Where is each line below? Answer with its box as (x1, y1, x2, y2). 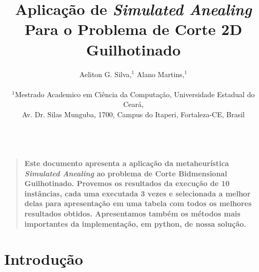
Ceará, (123, 99, 144, 110)
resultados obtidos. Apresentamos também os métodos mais (24, 208, 241, 219)
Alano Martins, (136, 68, 185, 79)
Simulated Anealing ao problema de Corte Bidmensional (24, 168, 227, 178)
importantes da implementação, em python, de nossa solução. (24, 218, 246, 229)
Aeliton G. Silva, (79, 68, 132, 79)
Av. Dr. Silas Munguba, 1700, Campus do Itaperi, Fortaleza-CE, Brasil (22, 108, 245, 119)
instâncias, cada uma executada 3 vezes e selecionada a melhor (24, 188, 251, 198)
